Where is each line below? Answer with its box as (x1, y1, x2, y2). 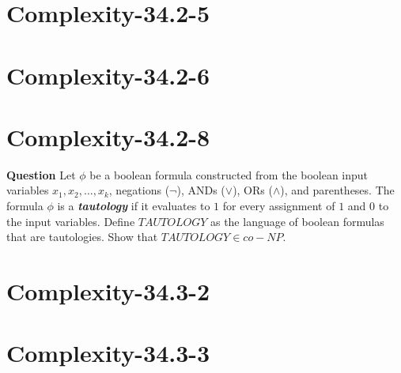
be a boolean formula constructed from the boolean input (89, 166, 369, 183)
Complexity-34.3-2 (6, 275, 210, 307)
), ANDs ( (176, 182, 225, 198)
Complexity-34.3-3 (6, 337, 210, 369)
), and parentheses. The (280, 182, 395, 198)
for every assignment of (222, 198, 335, 214)
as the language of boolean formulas (210, 213, 384, 229)
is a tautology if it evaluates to (57, 198, 210, 214)
